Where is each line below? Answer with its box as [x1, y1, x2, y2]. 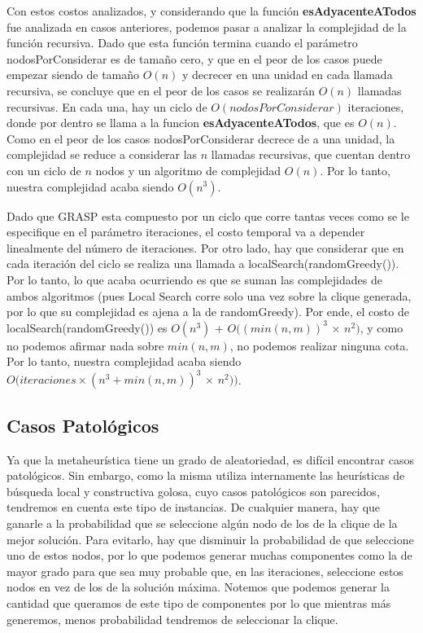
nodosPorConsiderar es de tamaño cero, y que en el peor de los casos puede [7, 50, 382, 67]
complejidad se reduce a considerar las [7, 146, 198, 163]
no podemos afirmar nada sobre [7, 336, 164, 354]
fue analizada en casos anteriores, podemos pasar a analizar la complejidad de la [7, 18, 407, 35]
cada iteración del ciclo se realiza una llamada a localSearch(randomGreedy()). [7, 255, 399, 272]
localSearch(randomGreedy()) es [7, 319, 168, 336]
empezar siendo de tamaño [7, 66, 140, 83]
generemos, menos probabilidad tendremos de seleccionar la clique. [7, 610, 338, 627]
